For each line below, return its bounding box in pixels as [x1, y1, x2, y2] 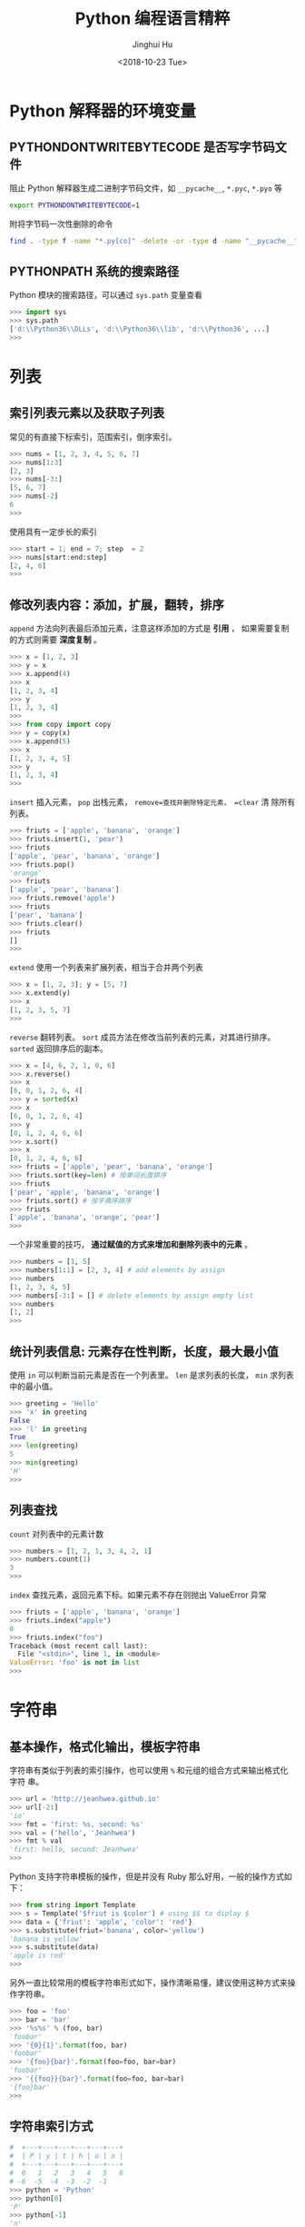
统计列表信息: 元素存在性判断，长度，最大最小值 [9, 1344, 279, 1359]
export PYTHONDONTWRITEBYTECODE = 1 [9, 201, 141, 210]
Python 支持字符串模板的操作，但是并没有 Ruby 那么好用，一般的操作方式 [9, 1871, 284, 1882]
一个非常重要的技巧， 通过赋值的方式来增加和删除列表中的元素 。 [9, 1239, 252, 1250]
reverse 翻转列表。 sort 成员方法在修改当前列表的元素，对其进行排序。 [9, 1031, 276, 1042]
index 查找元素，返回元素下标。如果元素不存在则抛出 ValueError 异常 [9, 1589, 267, 1600]
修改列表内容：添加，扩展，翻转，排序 [9, 597, 224, 612]
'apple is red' [9, 1951, 67, 1961]
